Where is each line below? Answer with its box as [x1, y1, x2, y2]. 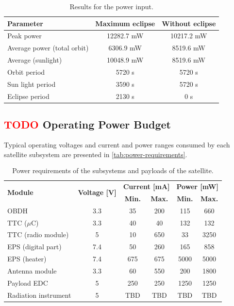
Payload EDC [7, 277, 48, 288]
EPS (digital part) [7, 242, 62, 252]
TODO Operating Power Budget [4, 117, 171, 132]
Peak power [7, 31, 42, 41]
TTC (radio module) [7, 229, 69, 240]
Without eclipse [162, 18, 216, 28]
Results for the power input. [69, 1, 153, 11]
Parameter [7, 18, 43, 28]
